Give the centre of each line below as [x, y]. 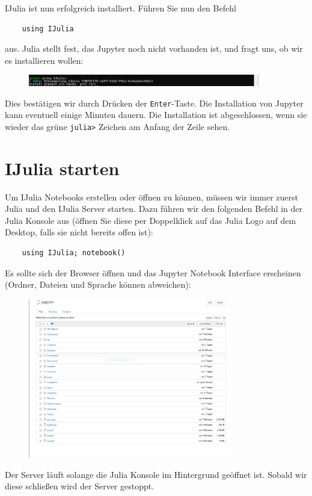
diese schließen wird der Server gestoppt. [80, 486]
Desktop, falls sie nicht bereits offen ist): [79, 232]
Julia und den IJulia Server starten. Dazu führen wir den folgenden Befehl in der [154, 209]
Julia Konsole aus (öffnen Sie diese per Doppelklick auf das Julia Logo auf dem [151, 220]
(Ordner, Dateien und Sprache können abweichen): [98, 284]
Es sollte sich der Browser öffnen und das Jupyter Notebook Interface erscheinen [153, 272]
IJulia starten [62, 168]
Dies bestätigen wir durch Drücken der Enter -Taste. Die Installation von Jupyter [154, 103]
